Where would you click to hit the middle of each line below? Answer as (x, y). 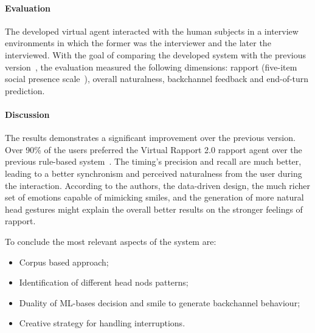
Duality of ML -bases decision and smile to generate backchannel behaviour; (160, 302)
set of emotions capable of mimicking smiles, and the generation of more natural (154, 197)
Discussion (27, 114)
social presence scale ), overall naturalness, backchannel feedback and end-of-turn (157, 79)
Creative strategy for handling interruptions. (102, 323)
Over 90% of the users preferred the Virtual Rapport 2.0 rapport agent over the (154, 149)
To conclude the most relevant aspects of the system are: (111, 241)
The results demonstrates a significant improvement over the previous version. (150, 138)
